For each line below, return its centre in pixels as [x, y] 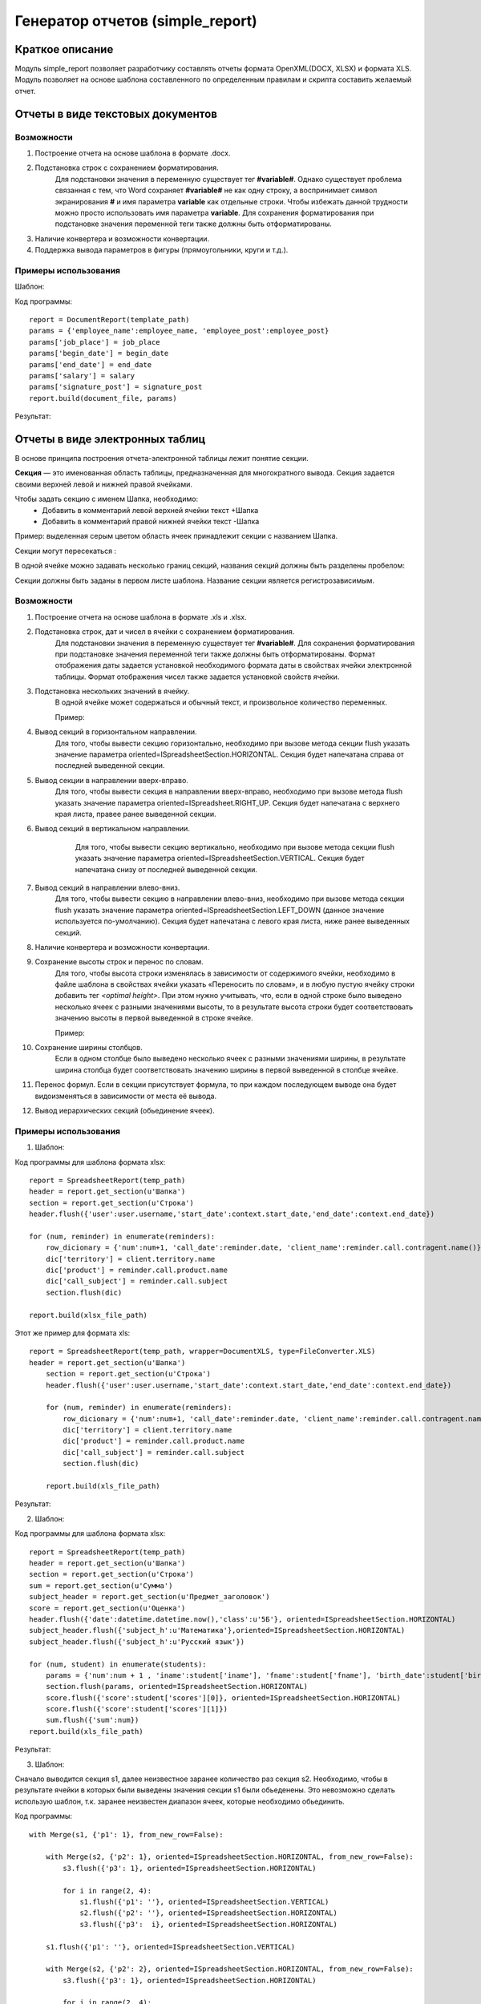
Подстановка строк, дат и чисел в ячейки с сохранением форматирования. [165, 632]
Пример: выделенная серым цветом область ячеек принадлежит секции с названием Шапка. [176, 536]
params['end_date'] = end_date [91, 364]
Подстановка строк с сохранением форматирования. [127, 168]
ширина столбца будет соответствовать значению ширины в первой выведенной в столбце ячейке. [226, 1069]
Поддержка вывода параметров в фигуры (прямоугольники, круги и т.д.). [162, 250]
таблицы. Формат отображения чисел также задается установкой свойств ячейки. [197, 677]
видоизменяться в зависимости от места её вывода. [125, 1096]
